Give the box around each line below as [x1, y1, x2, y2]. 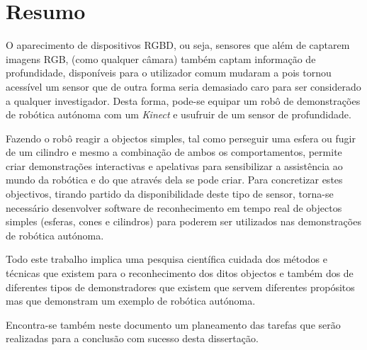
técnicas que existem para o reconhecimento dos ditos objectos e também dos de [6, 266, 354, 281]
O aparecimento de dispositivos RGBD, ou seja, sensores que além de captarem [6, 38, 350, 52]
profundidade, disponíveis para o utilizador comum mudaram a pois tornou [6, 65, 332, 80]
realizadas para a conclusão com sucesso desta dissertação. [6, 331, 259, 346]
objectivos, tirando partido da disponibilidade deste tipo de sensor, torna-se [6, 186, 334, 201]
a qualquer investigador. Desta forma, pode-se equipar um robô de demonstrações [6, 93, 361, 108]
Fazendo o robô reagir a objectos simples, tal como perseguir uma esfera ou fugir [6, 130, 356, 145]
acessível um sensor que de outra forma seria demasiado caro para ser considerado [6, 79, 361, 94]
